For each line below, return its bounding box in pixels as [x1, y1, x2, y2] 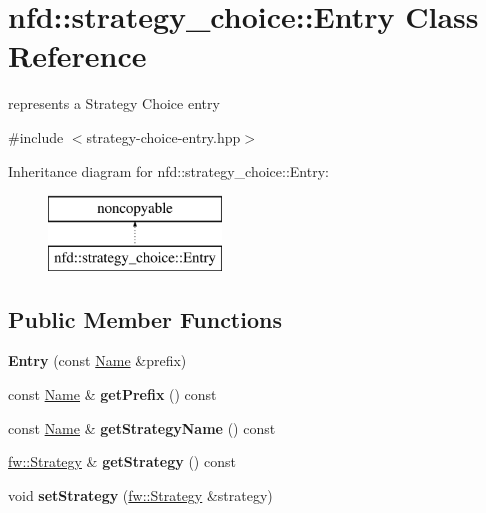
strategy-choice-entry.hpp [86, 126, 241, 147]
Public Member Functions [8, 303, 282, 334]
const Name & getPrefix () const [8, 384, 217, 405]
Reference [8, 35, 147, 76]
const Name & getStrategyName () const [8, 417, 276, 438]
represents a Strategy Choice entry [8, 93, 220, 114]
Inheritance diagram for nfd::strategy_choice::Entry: [8, 160, 329, 181]
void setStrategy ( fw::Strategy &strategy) [8, 484, 273, 505]
